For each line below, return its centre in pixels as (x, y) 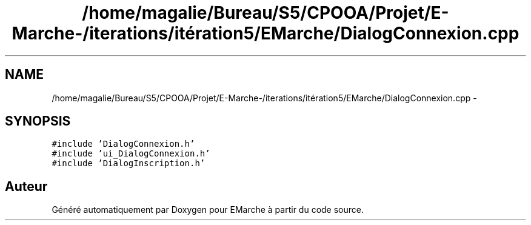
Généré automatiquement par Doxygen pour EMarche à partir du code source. (208, 210)
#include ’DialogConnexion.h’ (123, 144)
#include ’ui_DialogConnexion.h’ (131, 154)
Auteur (26, 186)
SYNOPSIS (38, 121)
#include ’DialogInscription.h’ (129, 163)
